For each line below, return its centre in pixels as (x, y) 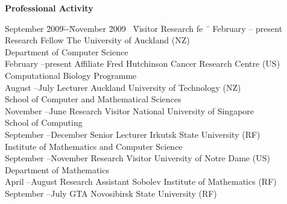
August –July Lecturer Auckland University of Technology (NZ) (123, 87)
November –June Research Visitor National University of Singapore (130, 110)
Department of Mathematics (57, 169)
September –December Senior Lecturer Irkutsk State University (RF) (133, 134)
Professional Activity (49, 8)
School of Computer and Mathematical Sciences (93, 99)
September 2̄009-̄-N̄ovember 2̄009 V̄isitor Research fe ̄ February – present (144, 28)
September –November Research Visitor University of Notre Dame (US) (137, 158)
